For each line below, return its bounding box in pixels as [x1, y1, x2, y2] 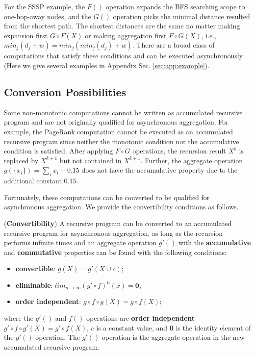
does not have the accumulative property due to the [81, 165, 237, 175]
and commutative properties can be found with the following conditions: [4, 247, 227, 257]
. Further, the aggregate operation [140, 155, 243, 165]
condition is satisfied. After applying [4, 146, 113, 156]
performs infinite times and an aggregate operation [4, 237, 157, 248]
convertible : [15, 263, 55, 274]
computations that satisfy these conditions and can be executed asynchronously [4, 51, 243, 61]
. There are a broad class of [132, 40, 215, 50]
